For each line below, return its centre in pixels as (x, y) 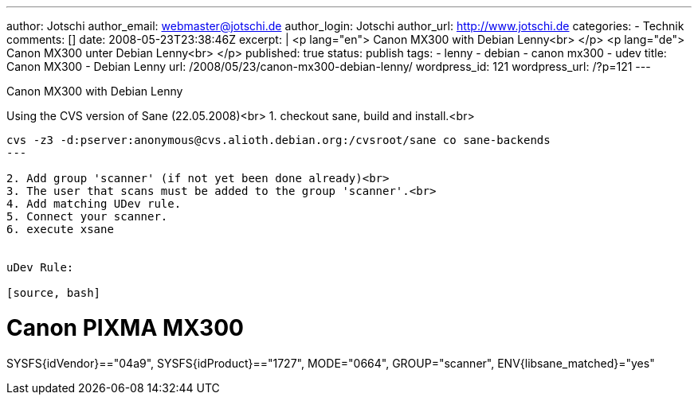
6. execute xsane (60, 229)
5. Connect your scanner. (87, 216)
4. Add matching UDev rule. (94, 204)
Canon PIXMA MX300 (125, 327)
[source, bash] (54, 293)
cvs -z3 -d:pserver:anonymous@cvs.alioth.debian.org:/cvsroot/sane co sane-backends (278, 140)
